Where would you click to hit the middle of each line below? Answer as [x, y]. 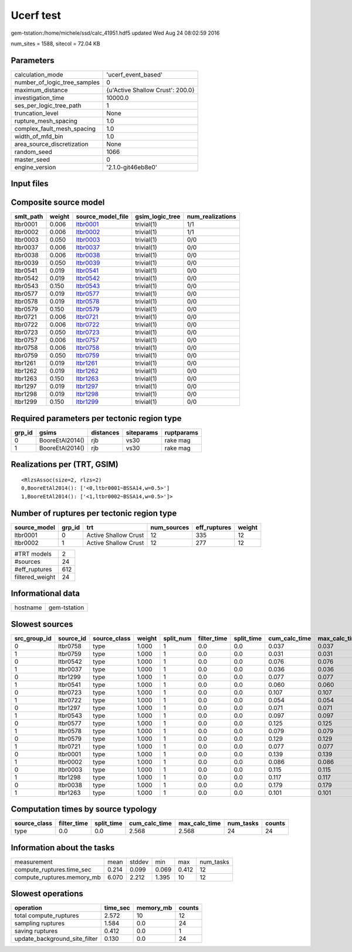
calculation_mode [39, 75]
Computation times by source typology [84, 809]
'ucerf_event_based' [134, 75]
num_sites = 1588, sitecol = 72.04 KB [55, 44]
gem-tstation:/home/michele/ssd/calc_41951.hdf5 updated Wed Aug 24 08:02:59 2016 [115, 33]
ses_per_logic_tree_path [48, 105]
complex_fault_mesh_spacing [55, 128]
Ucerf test [36, 15]
